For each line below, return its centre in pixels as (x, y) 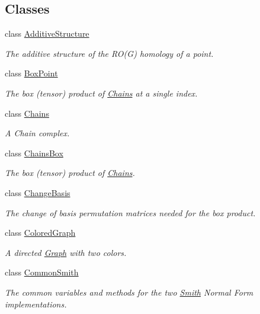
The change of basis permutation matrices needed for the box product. (130, 212)
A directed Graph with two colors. (66, 252)
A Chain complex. (37, 133)
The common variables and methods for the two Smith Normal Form (129, 292)
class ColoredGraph (40, 233)
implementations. (36, 304)
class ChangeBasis (38, 192)
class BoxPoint (31, 73)
